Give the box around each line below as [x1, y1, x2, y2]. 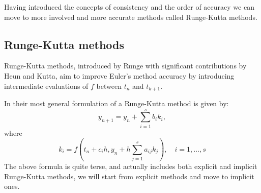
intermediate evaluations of [4, 80, 89, 91]
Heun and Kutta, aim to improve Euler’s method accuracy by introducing [4, 70, 235, 81]
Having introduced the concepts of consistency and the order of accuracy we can [4, 2, 254, 12]
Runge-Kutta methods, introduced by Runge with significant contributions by [4, 60, 247, 71]
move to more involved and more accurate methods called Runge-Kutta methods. [4, 11, 257, 22]
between [96, 80, 122, 91]
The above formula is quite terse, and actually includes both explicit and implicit [4, 161, 257, 172]
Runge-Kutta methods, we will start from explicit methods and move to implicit [4, 171, 254, 181]
